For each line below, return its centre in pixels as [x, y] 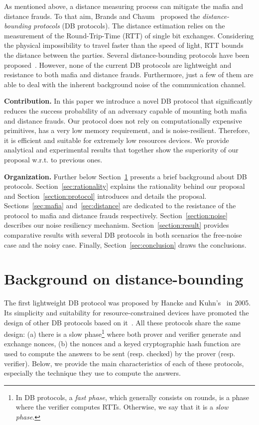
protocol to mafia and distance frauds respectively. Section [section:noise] [116, 215]
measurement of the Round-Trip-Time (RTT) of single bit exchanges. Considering [129, 35]
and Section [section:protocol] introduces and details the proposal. [105, 196]
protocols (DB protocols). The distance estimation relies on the [129, 26]
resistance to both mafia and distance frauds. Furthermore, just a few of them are [129, 74]
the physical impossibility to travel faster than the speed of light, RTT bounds [124, 45]
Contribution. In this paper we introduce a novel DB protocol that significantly [128, 101]
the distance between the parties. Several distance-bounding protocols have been [127, 55]
